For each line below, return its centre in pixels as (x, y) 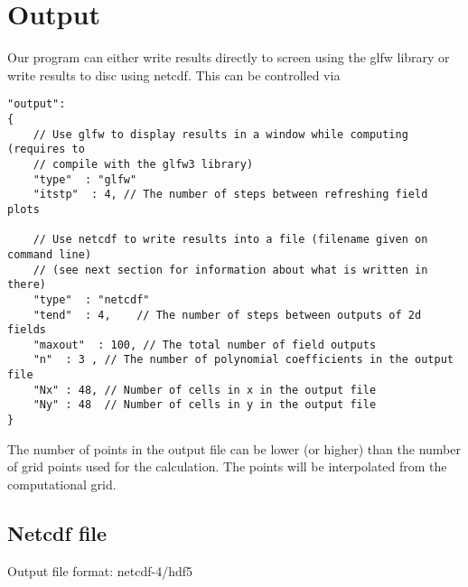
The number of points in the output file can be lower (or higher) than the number (234, 448)
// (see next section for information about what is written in (230, 270)
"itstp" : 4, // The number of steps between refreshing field (230, 195)
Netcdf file (57, 532)
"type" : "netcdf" (91, 299)
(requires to (46, 149)
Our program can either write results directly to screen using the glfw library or (229, 57)
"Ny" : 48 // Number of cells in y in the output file (205, 405)
